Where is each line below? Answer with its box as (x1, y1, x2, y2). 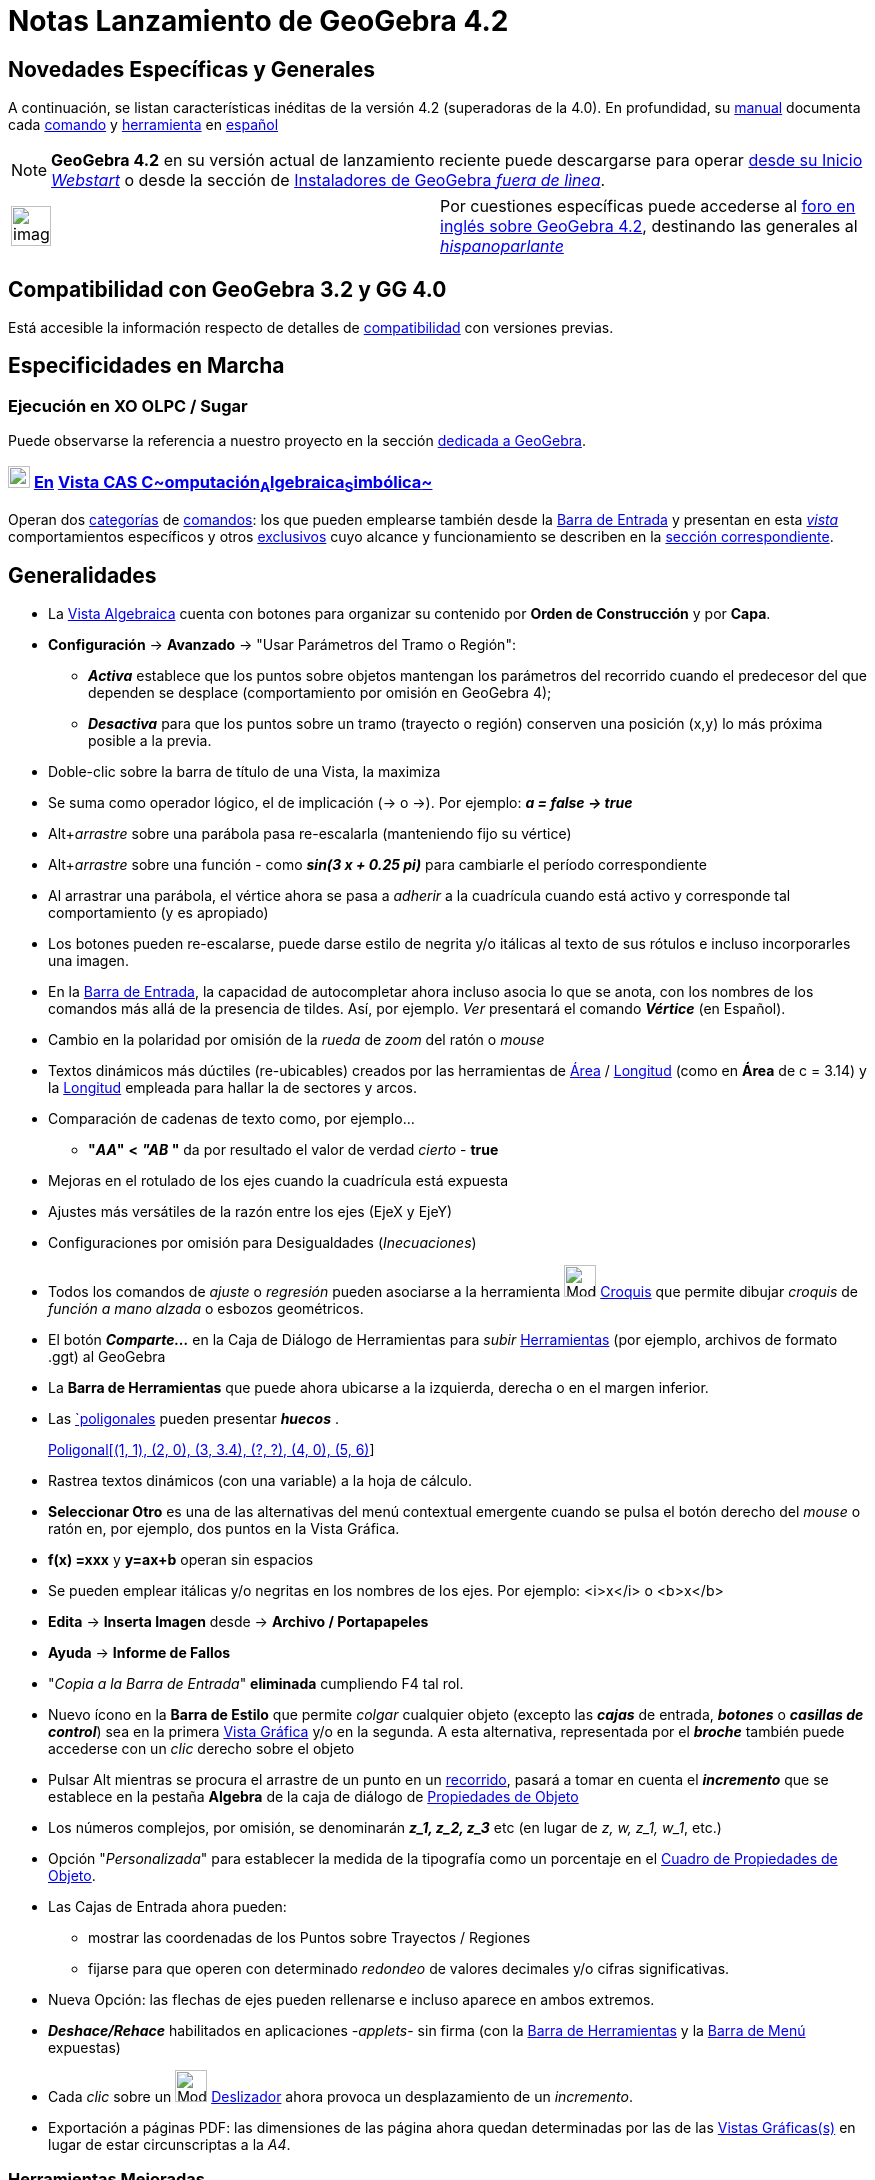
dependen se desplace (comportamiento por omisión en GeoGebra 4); (88, 684, 552, 702)
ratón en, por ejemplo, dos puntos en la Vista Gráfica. (48, 1520, 400, 1538)
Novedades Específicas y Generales (8, 56, 376, 82)
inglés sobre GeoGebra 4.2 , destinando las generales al (440, 216, 858, 237)
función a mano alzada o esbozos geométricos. (48, 1300, 364, 1318)
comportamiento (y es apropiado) (48, 904, 269, 922)
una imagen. (48, 952, 129, 970)
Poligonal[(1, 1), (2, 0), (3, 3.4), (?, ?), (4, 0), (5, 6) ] (48, 1441, 375, 1459)
